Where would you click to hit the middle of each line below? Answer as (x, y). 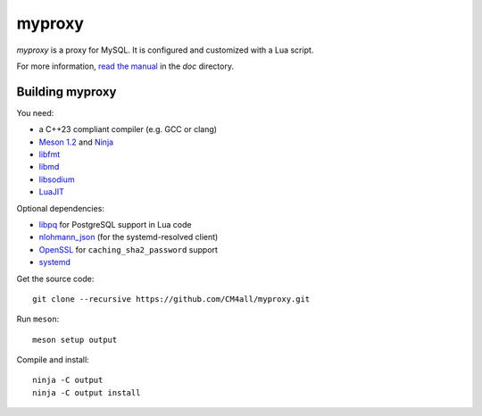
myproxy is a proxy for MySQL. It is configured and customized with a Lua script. (165, 50)
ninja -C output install (87, 392)
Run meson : (38, 319)
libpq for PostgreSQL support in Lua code (115, 224)
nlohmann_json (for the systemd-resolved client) (129, 237)
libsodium (57, 179)
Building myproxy (66, 92)
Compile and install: (53, 360)
